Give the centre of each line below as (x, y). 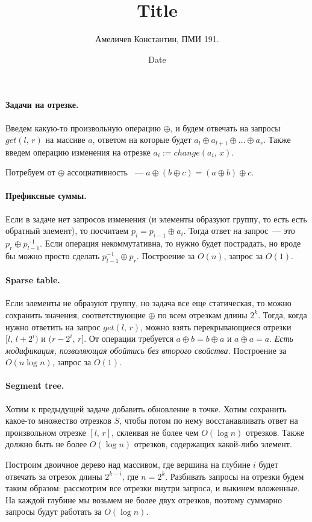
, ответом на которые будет (142, 140)
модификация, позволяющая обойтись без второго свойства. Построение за (146, 350)
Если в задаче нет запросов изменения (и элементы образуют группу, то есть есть (156, 219)
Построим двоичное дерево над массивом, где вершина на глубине (128, 464)
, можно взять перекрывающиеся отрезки (216, 326)
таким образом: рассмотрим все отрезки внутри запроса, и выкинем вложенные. (153, 488)
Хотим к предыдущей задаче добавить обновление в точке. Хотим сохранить (146, 408)
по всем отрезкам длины (202, 314)
